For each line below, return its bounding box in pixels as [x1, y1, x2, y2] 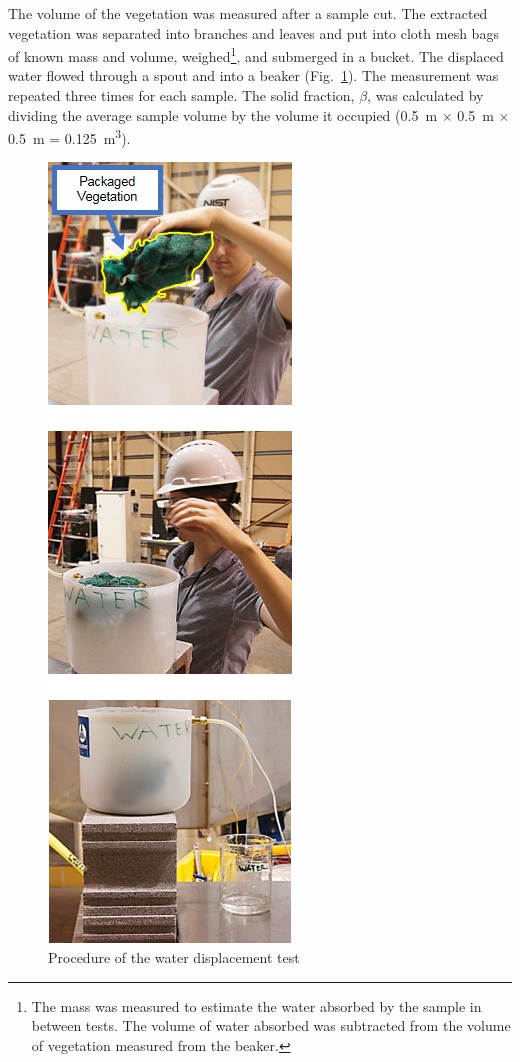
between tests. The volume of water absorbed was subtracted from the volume [31, 1015, 511, 1036]
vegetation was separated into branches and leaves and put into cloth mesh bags [8, 22, 499, 43]
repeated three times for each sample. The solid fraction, [8, 85, 355, 106]
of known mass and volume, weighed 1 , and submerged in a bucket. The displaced [8, 43, 504, 66]
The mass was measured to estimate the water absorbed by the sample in [31, 995, 482, 1016]
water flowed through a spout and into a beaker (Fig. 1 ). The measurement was [8, 65, 499, 86]
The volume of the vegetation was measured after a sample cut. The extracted [8, 3, 488, 23]
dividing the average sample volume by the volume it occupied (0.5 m [8, 104, 438, 125]
